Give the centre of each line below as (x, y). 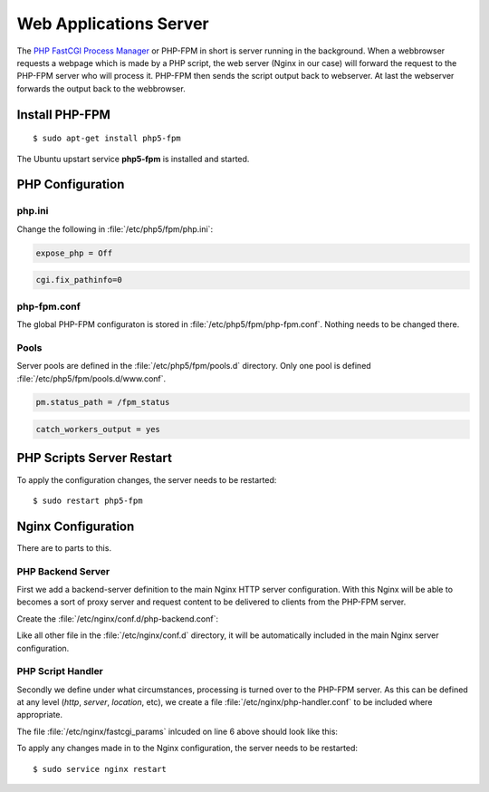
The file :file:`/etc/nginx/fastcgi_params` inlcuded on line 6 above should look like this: (177, 731)
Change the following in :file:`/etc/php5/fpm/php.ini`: (115, 229)
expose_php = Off (74, 253)
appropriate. (40, 715)
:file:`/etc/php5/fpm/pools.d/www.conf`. (91, 378)
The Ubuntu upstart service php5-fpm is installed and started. (133, 159)
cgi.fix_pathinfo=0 (79, 280)
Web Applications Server (113, 24)
